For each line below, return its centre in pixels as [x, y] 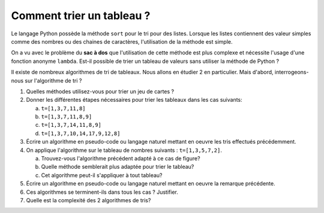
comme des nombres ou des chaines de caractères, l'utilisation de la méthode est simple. [122, 41]
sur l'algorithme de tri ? [53, 80]
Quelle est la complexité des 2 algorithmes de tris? [88, 200]
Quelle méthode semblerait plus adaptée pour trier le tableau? [118, 167]
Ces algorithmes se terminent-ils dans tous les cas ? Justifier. [102, 192]
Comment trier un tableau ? [81, 16]
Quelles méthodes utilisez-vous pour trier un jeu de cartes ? [100, 91]
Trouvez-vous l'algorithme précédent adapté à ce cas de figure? [121, 159]
